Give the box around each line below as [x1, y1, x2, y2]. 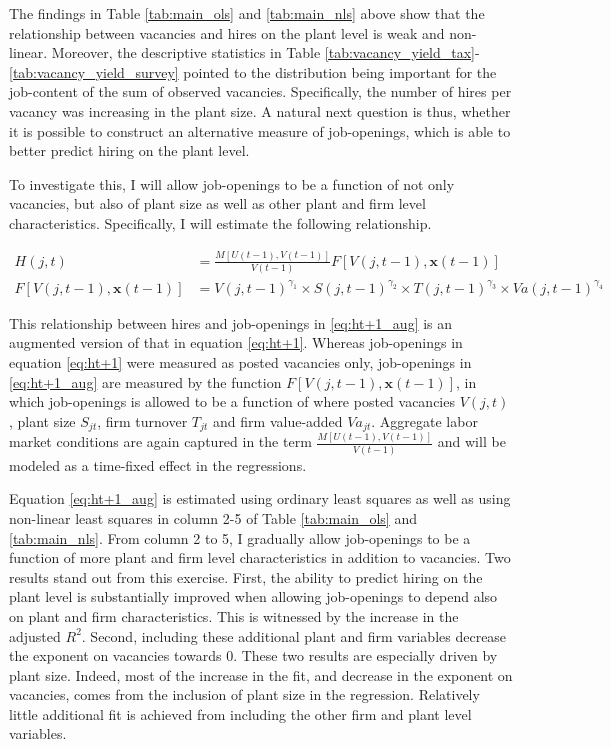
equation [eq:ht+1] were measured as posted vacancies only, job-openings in [9, 351, 472, 372]
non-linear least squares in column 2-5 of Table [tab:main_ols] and [9, 507, 417, 528]
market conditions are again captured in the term [9, 431, 312, 452]
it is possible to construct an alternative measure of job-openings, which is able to [9, 120, 511, 141]
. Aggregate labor [371, 410, 478, 431]
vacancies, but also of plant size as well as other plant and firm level [9, 193, 426, 214]
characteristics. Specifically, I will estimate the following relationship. [9, 212, 432, 233]
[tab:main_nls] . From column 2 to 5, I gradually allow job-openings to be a [9, 527, 471, 548]
